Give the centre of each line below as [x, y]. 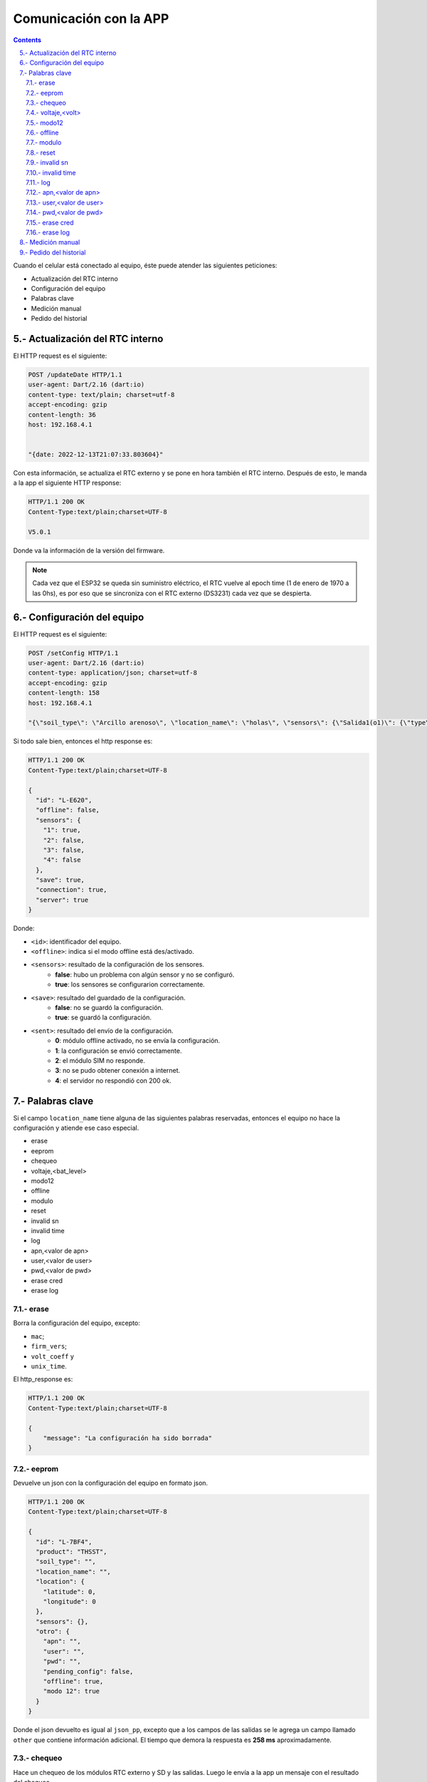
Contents [27, 40]
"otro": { [53, 1632]
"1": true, [62, 830]
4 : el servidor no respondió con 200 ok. [113, 1081]
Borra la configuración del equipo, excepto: [77, 1323]
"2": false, [64, 840]
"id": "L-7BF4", [64, 1542]
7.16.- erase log [48, 232]
